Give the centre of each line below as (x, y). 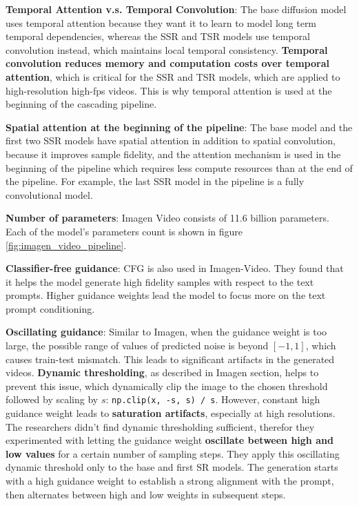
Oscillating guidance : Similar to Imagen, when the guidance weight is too (166, 332)
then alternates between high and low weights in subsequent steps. (146, 494)
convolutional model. (49, 194)
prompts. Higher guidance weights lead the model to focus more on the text (166, 295)
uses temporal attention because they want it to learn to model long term (161, 22)
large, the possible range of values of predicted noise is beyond (137, 346)
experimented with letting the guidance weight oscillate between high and (170, 440)
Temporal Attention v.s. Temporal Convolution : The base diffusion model (176, 9)
